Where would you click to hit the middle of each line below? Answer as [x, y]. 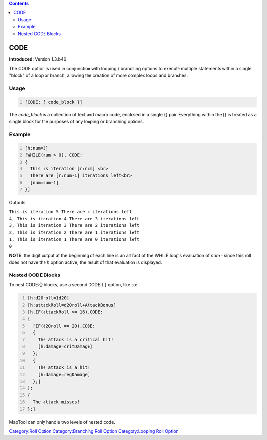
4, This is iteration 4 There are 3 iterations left [74, 219]
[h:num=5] [37, 148]
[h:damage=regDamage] [64, 374]
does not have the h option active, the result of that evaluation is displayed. [86, 262]
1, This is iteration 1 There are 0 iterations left [74, 240]
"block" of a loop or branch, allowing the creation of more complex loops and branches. [98, 76]
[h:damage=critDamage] [65, 347]
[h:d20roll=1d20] [48, 298]
